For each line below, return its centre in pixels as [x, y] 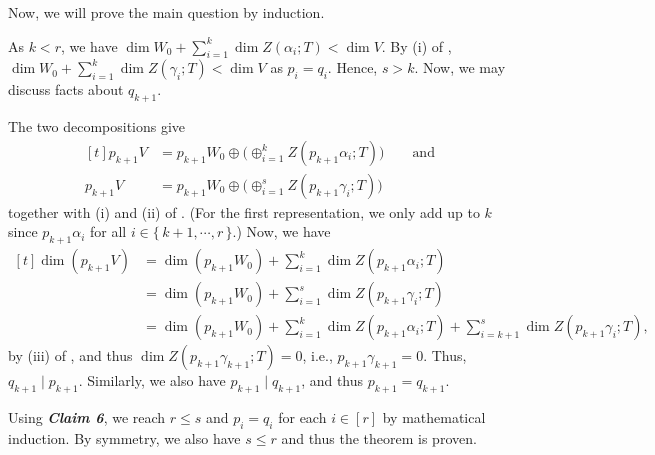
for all [108, 231]
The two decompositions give [97, 126]
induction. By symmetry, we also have [124, 437]
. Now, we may [460, 67]
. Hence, [352, 67]
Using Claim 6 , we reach [87, 417]
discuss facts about [66, 89]
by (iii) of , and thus [70, 355]
